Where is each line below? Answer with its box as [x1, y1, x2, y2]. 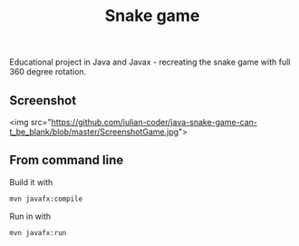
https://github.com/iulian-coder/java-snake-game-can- [51, 117, 258, 127]
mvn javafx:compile [9, 194, 83, 203]
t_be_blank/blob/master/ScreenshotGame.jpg [9, 126, 179, 137]
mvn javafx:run [9, 228, 67, 237]
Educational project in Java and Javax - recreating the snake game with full [9, 56, 291, 68]
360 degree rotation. [9, 66, 87, 77]
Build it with [9, 176, 53, 187]
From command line [9, 153, 124, 168]
